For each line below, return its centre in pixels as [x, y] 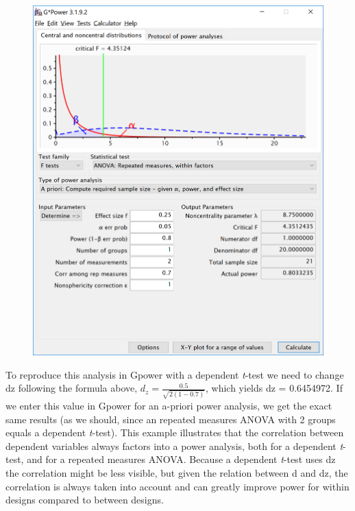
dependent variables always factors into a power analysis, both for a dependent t [174, 445]
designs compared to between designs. [85, 500]
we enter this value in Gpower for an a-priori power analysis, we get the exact [169, 406]
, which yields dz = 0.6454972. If [274, 388]
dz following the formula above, [72, 388]
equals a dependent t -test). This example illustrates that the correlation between [175, 432]
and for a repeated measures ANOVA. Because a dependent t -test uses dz [181, 459]
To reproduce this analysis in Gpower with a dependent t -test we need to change [175, 374]
